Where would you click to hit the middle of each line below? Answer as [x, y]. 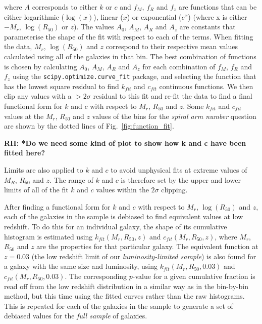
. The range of [71, 179]
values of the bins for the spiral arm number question [174, 116]
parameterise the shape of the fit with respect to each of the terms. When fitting [129, 36]
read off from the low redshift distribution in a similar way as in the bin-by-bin [126, 286]
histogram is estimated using [48, 236]
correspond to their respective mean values [172, 46]
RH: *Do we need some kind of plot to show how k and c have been [125, 143]
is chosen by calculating [41, 66]
